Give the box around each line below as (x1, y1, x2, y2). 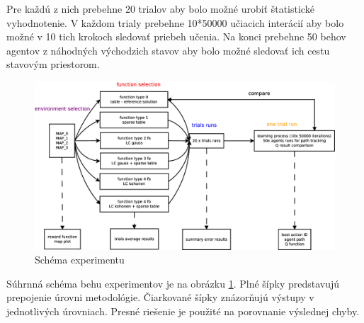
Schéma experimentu (35, 252, 125, 267)
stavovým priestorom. (6, 57, 100, 72)
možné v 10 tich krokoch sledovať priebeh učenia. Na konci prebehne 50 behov (6, 29, 346, 44)
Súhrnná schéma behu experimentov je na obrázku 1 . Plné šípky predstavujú (6, 276, 340, 290)
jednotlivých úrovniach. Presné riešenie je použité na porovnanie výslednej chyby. (6, 304, 360, 319)
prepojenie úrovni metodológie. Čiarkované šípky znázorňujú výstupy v (6, 290, 314, 305)
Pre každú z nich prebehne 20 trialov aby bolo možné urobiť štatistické (6, 1, 314, 16)
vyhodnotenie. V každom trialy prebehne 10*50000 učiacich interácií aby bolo (6, 15, 344, 30)
